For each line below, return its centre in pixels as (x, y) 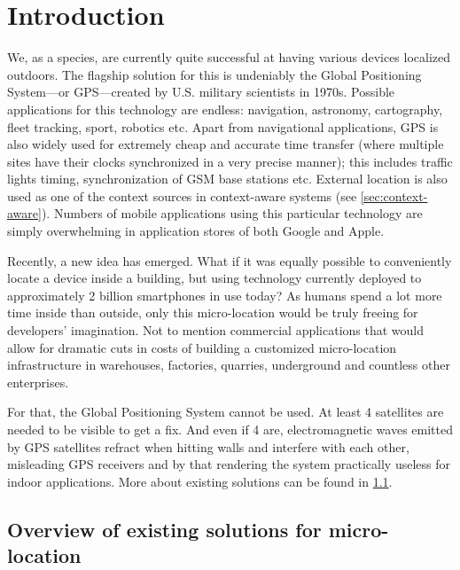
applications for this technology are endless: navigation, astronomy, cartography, (225, 109)
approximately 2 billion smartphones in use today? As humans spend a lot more (225, 295)
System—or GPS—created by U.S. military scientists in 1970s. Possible (201, 92)
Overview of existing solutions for (164, 529)
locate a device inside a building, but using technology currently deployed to (214, 278)
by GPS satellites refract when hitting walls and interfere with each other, (208, 446)
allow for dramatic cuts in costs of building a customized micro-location (202, 347)
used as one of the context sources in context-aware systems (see (182, 195)
